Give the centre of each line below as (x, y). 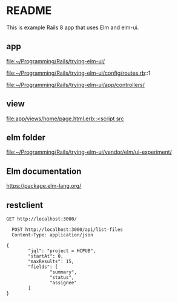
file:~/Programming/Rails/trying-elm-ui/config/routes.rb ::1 (78, 73)
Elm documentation (44, 171)
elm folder (26, 137)
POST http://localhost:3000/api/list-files (67, 230)
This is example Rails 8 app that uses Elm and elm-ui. (73, 27)
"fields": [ (43, 267)
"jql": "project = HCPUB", (62, 251)
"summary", (63, 272)
